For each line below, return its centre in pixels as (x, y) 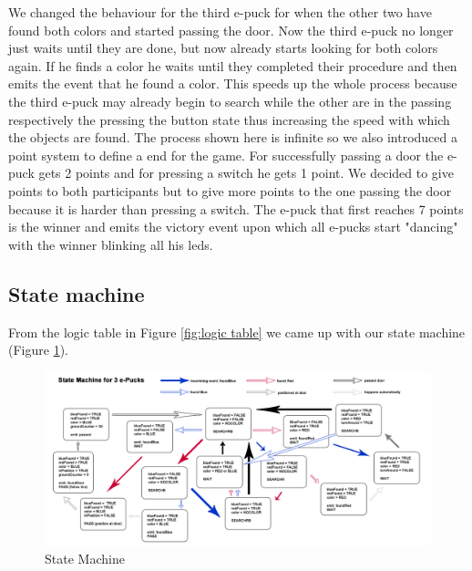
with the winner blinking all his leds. (111, 244)
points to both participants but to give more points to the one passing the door (230, 190)
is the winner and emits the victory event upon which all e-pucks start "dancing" (233, 227)
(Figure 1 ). (38, 350)
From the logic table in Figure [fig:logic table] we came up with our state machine (237, 332)
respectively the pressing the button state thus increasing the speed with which (229, 119)
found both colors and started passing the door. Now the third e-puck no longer (231, 30)
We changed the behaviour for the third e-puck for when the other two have (220, 12)
